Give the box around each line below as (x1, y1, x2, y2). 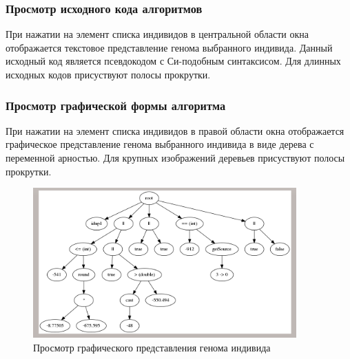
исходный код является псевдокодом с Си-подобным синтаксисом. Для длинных (6, 54, 341, 68)
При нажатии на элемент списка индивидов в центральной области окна (6, 27, 309, 41)
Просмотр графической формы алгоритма (6, 96, 226, 113)
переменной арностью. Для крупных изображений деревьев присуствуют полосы (6, 151, 345, 164)
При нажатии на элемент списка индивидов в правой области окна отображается (6, 123, 344, 138)
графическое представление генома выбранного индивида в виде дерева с (6, 137, 314, 151)
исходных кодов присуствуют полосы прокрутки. (6, 67, 211, 81)
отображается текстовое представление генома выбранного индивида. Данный (6, 40, 333, 54)
